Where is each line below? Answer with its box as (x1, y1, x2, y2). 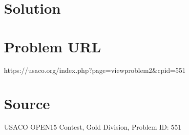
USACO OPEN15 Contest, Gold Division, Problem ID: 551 (4, 122, 182, 132)
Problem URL (4, 36, 101, 56)
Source (4, 93, 50, 113)
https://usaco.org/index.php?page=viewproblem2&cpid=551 (4, 65, 186, 75)
